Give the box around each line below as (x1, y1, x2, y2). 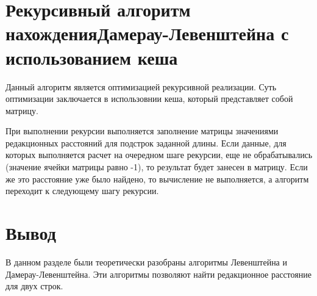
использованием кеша (5, 45, 178, 70)
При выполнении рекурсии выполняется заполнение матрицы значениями (5, 125, 279, 137)
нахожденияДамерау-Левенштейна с (5, 21, 289, 46)
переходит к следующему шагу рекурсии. (5, 184, 159, 197)
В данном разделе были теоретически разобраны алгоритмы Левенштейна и (5, 255, 287, 268)
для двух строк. (5, 280, 63, 292)
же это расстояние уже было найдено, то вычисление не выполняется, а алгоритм (5, 172, 309, 185)
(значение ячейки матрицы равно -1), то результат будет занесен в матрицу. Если (5, 161, 308, 173)
